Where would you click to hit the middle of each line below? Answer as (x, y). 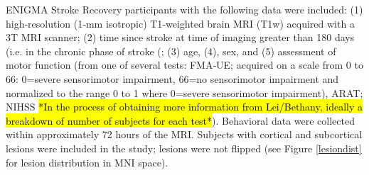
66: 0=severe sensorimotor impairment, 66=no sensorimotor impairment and (172, 78)
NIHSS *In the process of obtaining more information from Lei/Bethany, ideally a (184, 107)
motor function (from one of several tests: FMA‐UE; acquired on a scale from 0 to (184, 65)
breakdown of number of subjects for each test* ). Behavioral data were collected (180, 120)
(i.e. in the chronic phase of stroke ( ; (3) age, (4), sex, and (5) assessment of (171, 51)
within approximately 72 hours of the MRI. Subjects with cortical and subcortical (184, 134)
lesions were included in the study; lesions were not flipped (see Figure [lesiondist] (184, 148)
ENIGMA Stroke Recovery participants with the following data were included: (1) (184, 9)
